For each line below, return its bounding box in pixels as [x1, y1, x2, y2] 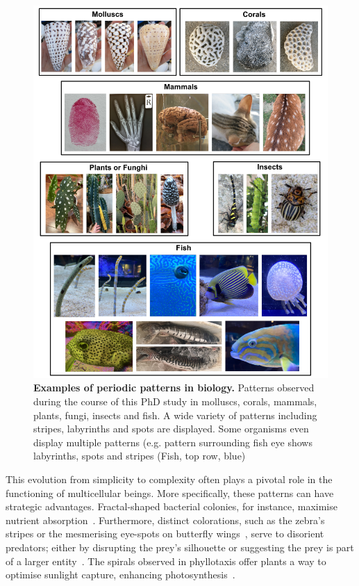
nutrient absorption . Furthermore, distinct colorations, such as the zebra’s [6, 512, 325, 527]
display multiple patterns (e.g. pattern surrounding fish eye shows [33, 434, 312, 449]
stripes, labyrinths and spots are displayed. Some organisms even [33, 421, 309, 436]
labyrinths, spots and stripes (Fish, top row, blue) [33, 448, 246, 463]
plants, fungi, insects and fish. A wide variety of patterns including [33, 407, 317, 422]
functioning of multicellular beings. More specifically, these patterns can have [6, 485, 334, 500]
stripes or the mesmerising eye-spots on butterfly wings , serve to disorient [6, 526, 324, 541]
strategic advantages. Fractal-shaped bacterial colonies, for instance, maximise [6, 499, 337, 514]
